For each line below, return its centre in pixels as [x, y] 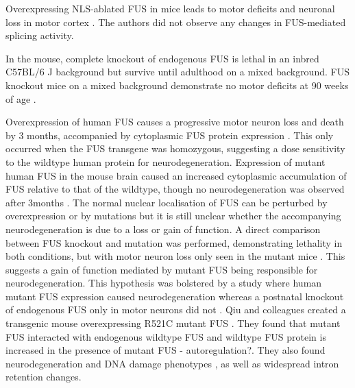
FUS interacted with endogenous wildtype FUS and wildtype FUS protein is [166, 336]
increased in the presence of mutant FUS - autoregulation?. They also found [166, 350]
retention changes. [44, 377]
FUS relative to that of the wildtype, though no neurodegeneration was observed [175, 189]
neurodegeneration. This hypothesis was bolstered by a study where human [164, 283]
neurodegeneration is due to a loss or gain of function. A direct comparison [163, 229]
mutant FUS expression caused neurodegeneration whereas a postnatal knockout [175, 296]
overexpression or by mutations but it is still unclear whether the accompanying [173, 216]
